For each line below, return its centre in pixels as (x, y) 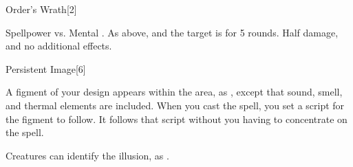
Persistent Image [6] (46, 68)
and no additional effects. (59, 46)
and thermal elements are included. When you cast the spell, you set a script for (175, 105)
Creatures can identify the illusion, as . (87, 155)
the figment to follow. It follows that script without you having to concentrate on (176, 119)
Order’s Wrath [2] (41, 9)
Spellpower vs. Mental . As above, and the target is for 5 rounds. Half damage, (172, 32)
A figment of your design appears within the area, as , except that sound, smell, (174, 92)
